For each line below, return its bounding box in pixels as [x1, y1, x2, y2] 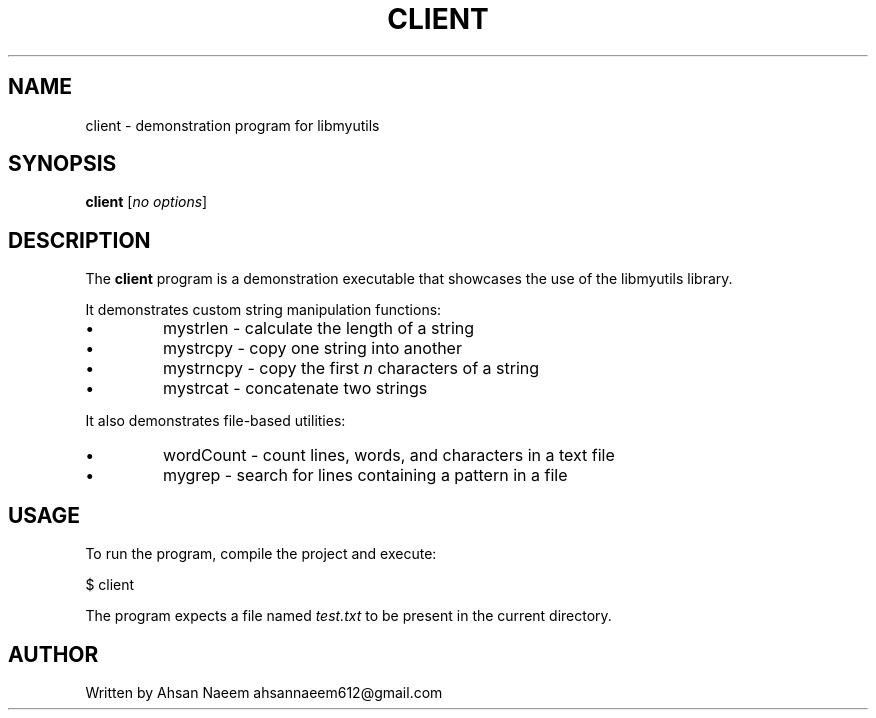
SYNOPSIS [8, 151, 117, 177]
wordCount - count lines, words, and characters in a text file [163, 445, 615, 466]
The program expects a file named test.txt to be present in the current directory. [85, 607, 612, 625]
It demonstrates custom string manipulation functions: [85, 301, 442, 319]
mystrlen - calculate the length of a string [163, 318, 475, 339]
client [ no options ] [85, 193, 208, 211]
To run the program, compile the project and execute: [85, 545, 437, 563]
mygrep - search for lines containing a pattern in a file [163, 465, 568, 486]
